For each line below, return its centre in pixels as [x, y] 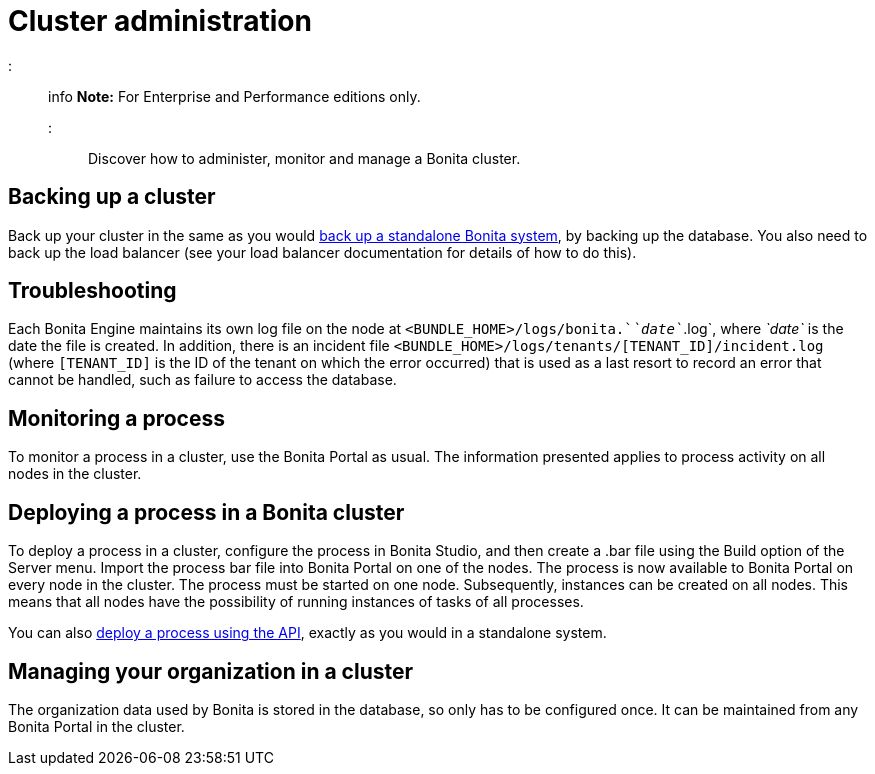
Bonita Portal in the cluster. [96, 726]
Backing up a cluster [112, 197]
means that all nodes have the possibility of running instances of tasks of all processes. [296, 602]
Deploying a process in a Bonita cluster [206, 512]
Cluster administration [160, 21]
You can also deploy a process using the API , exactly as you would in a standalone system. [307, 633]
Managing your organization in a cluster [211, 671]
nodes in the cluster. [75, 474]
